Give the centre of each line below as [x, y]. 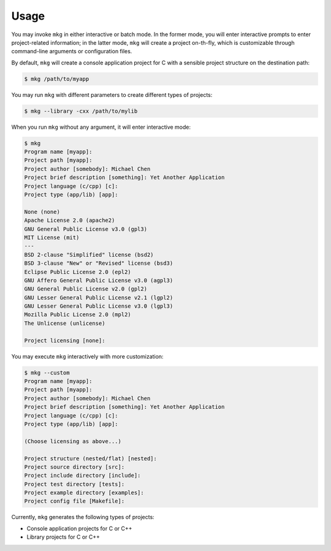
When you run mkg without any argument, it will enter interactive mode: [101, 127]
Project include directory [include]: [82, 476]
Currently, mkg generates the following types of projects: [83, 517]
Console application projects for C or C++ [79, 528]
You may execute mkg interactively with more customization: [87, 356]
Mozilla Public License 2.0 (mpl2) [78, 315]
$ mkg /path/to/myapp [57, 79]
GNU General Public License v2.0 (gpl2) [86, 289]
